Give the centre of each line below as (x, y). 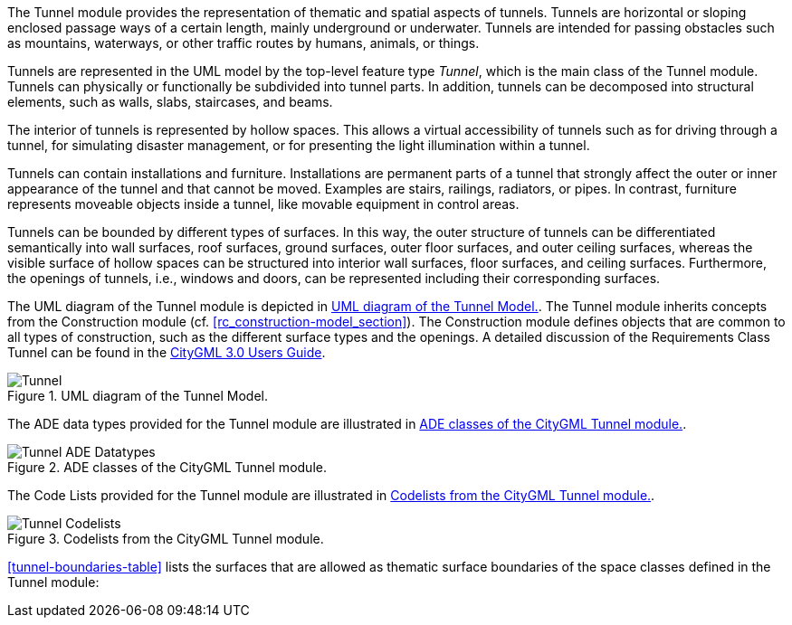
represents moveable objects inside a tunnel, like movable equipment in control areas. (263, 204)
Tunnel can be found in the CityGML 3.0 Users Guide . (167, 352)
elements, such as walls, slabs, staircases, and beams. (170, 102)
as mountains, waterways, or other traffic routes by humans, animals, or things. (243, 43)
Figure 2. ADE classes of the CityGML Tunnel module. (167, 467)
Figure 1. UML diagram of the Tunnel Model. (138, 396)
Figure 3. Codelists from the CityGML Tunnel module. (166, 539)
